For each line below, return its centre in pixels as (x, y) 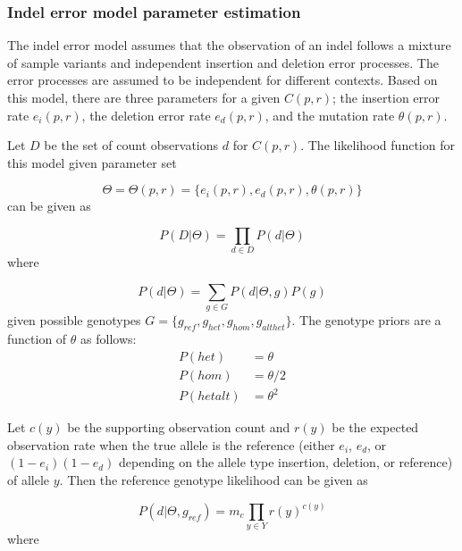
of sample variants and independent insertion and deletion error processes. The (223, 62)
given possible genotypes (74, 320)
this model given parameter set (92, 162)
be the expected (375, 427)
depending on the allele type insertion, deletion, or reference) (286, 462)
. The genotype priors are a (366, 320)
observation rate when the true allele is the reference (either (171, 444)
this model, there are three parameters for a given (144, 97)
